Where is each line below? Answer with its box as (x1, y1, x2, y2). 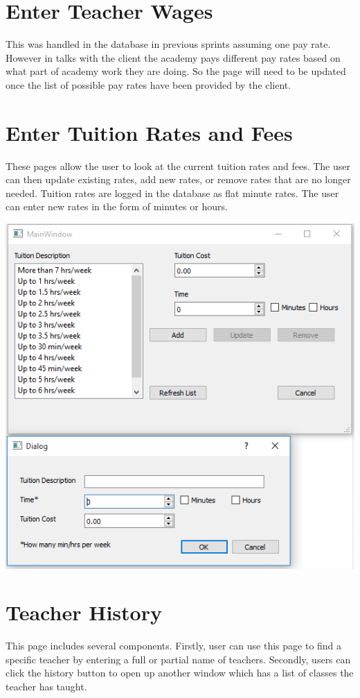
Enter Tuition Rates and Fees (6, 118, 293, 146)
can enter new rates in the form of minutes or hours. (6, 199, 228, 214)
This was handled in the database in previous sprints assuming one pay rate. (6, 37, 331, 51)
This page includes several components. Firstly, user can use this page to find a (6, 638, 342, 653)
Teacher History (6, 598, 162, 627)
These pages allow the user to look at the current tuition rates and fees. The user (6, 158, 350, 173)
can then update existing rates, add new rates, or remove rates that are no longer (6, 172, 351, 187)
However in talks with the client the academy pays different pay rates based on (6, 50, 341, 65)
